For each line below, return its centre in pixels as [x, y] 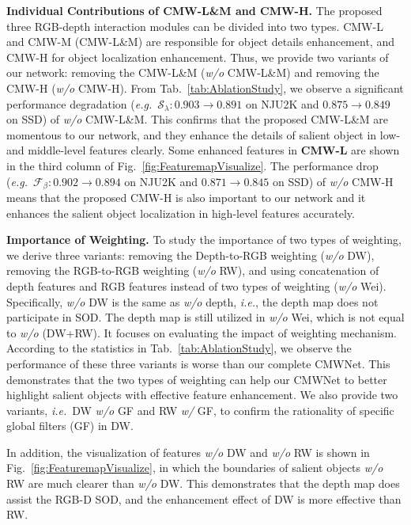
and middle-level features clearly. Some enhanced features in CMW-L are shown [203, 150]
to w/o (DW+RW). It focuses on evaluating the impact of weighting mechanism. [202, 332]
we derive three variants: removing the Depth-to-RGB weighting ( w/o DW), [190, 255]
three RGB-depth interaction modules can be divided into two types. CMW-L [195, 26]
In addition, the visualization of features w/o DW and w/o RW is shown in [188, 452]
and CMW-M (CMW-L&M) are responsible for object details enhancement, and [200, 42]
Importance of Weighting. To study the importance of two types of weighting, [204, 240]
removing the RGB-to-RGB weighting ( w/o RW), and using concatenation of [193, 270]
